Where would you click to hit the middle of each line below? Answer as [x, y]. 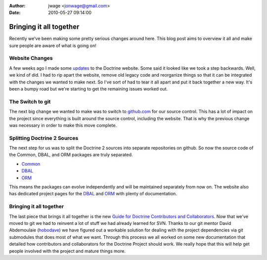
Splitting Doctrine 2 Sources [44, 138]
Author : [17, 6]
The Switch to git [30, 101]
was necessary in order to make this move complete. [63, 125]
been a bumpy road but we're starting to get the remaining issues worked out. [89, 89]
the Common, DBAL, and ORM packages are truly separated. [71, 155]
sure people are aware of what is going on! [53, 45]
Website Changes [31, 58]
